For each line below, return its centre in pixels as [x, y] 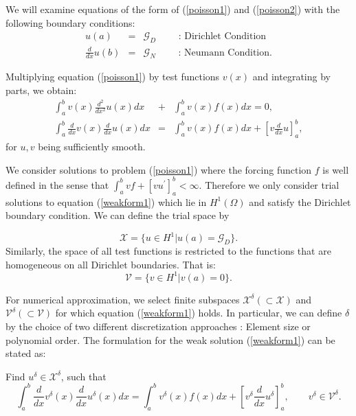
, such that [84, 376]
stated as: [26, 353]
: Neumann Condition [224, 53]
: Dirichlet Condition [222, 37]
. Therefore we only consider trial [269, 184]
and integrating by [291, 77]
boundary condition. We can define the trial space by [118, 215]
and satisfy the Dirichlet [300, 201]
